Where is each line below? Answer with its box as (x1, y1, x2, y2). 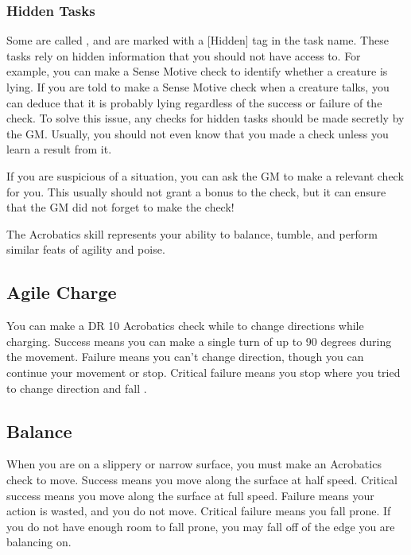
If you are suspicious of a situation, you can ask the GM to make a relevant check (6, 167, 404, 184)
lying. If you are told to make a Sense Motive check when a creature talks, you (6, 79, 390, 95)
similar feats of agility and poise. (6, 241, 165, 258)
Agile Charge (6, 280, 117, 305)
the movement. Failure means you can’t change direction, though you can (6, 348, 364, 365)
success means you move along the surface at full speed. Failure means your (6, 487, 374, 503)
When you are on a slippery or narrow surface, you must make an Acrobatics (6, 456, 382, 472)
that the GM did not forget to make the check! (6, 199, 235, 215)
